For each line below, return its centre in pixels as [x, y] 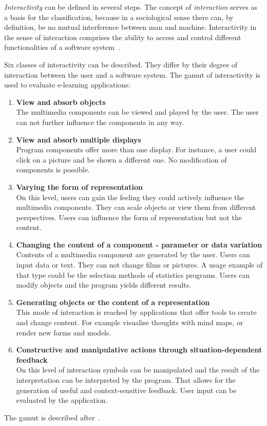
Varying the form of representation [80, 187]
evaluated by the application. [62, 400]
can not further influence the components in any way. [100, 122]
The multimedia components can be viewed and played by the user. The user [137, 112]
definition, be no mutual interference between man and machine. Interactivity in [130, 27]
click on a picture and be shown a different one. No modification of [121, 159]
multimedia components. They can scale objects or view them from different [136, 207]
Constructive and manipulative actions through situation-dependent [139, 350]
